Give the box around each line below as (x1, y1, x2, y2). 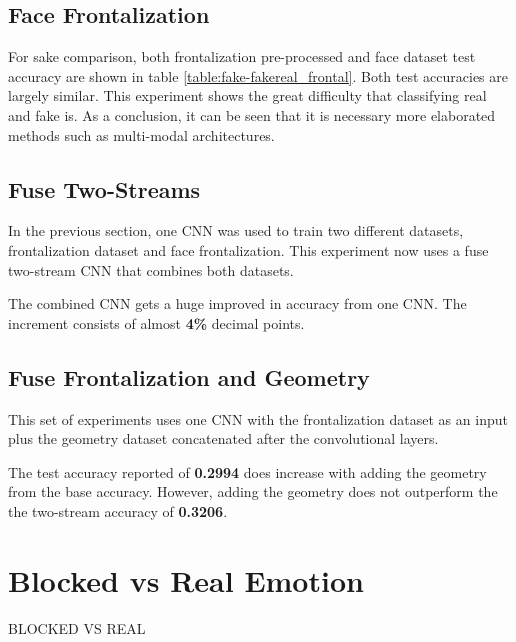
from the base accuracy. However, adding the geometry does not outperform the (8, 481, 498, 502)
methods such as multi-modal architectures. (8, 124, 275, 145)
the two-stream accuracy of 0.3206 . (8, 500, 228, 521)
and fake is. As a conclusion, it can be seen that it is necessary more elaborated (8, 104, 496, 125)
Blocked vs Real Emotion (8, 559, 364, 600)
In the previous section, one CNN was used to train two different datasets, (8, 220, 464, 241)
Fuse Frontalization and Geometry (8, 361, 370, 392)
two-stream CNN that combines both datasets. (8, 259, 294, 280)
